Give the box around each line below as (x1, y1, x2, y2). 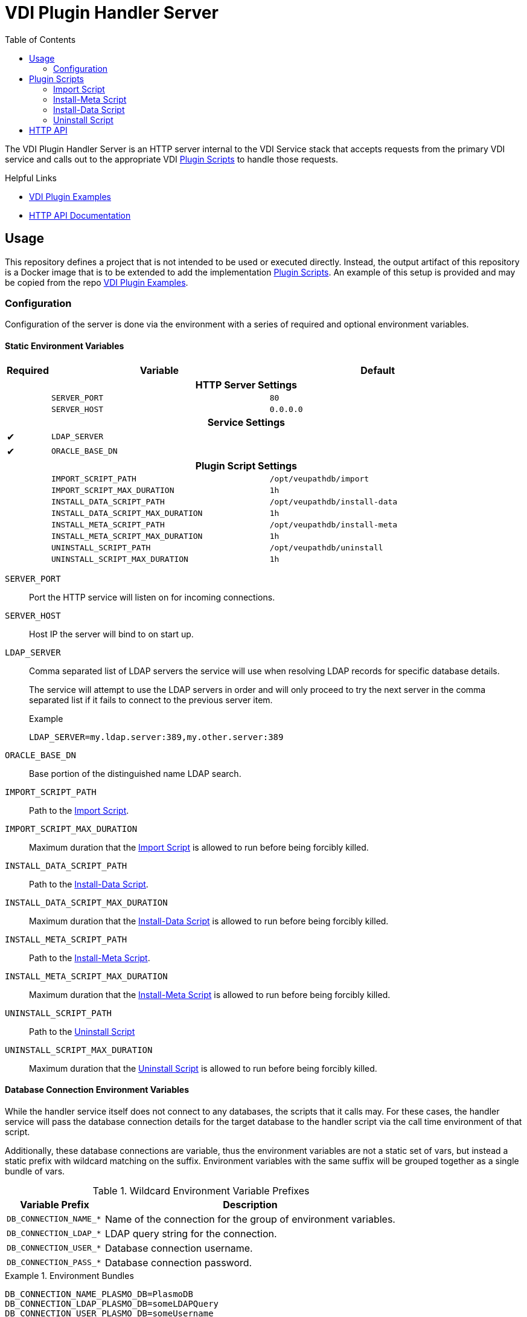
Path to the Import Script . (29, 805, 129, 816)
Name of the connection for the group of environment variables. (104, 1212, 395, 1225)
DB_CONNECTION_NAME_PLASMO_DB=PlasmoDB (5, 1289, 193, 1299)
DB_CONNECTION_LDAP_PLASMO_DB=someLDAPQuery (5, 1298, 219, 1309)
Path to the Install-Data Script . (29, 878, 149, 889)
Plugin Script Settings (195, 459, 297, 472)
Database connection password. (104, 1256, 252, 1269)
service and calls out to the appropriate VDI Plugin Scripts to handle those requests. (5, 153, 339, 164)
